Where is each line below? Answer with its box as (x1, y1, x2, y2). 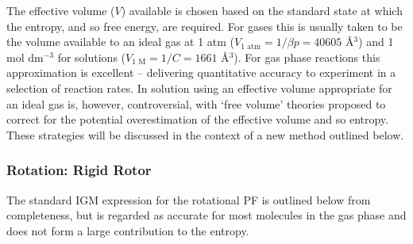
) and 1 (358, 33, 394, 50)
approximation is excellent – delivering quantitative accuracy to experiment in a (6, 64, 396, 81)
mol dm (6, 48, 44, 65)
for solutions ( (57, 48, 126, 65)
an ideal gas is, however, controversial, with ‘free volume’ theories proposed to (6, 95, 386, 112)
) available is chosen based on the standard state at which (121, 2, 403, 18)
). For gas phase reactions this (234, 48, 380, 65)
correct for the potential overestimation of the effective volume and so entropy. (6, 111, 388, 128)
